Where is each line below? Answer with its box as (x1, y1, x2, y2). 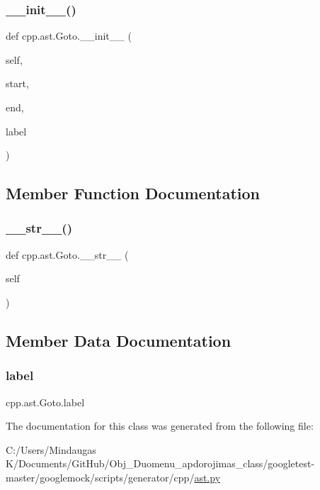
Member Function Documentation (6, 182, 261, 204)
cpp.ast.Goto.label (6, 394, 85, 409)
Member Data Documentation (6, 329, 232, 351)
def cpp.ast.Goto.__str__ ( (6, 247, 129, 262)
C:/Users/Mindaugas (6, 442, 96, 457)
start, (6, 76, 29, 91)
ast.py (194, 469, 221, 484)
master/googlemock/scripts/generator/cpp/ (6, 469, 195, 484)
